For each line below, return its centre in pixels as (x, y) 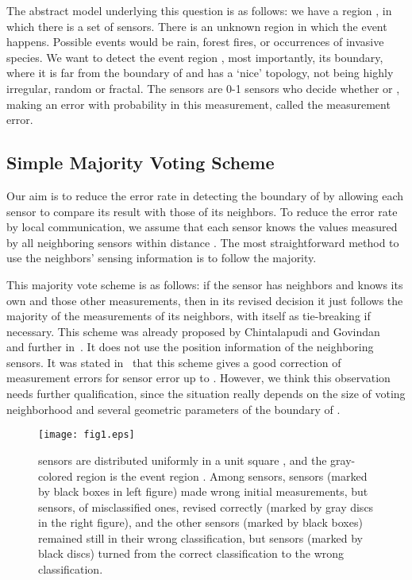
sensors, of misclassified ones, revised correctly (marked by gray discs (206, 507)
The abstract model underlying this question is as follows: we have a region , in (199, 10)
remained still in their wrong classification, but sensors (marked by (200, 537)
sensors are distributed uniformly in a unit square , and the (183, 460)
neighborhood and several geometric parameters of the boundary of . (173, 409)
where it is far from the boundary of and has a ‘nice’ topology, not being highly (200, 73)
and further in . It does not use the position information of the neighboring (190, 347)
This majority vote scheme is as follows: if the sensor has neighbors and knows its (205, 284)
